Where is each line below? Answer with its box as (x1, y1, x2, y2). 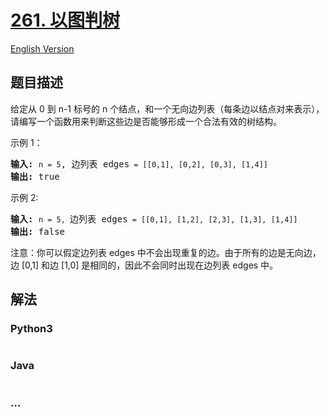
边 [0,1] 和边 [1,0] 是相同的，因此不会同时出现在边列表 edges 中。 (10, 259, 279, 271)
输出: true (10, 171, 60, 182)
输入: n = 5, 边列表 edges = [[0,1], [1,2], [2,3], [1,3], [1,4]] (10, 213, 298, 225)
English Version (10, 42, 75, 55)
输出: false (10, 226, 66, 237)
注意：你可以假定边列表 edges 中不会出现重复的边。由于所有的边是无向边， (10, 246, 322, 258)
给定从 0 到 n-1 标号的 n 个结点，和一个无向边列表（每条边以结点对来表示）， (10, 102, 325, 115)
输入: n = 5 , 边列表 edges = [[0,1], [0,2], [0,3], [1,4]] (10, 158, 269, 170)
